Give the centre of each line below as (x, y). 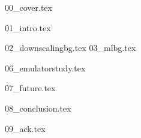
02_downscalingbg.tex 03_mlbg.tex (70, 48)
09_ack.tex (25, 128)
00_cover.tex (28, 7)
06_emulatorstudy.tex (45, 67)
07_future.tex (30, 88)
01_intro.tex (28, 27)
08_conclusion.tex (38, 108)
